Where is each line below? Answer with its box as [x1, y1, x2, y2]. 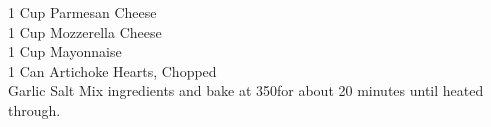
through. [8, 99, 61, 120]
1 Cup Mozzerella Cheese [8, 21, 162, 42]
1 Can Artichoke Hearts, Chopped [8, 60, 217, 81]
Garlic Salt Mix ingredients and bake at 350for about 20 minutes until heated [8, 80, 484, 101]
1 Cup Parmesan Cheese [8, 2, 157, 22]
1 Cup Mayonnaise [8, 41, 122, 62]
